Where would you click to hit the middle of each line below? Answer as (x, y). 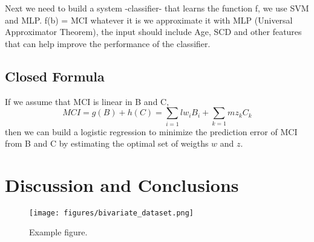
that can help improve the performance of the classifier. (108, 43)
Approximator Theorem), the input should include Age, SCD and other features (153, 32)
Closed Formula (55, 76)
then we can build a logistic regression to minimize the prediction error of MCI (151, 131)
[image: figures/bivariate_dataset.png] (112, 213)
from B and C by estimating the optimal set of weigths (107, 143)
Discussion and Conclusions (122, 184)
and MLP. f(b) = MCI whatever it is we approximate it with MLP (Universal (149, 20)
